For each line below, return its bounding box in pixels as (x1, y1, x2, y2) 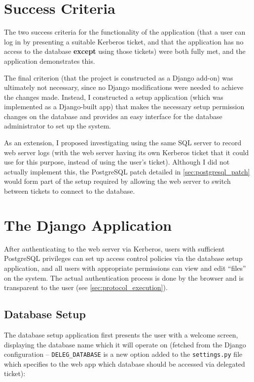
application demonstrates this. (4, 55, 95, 66)
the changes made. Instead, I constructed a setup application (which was (4, 91, 223, 102)
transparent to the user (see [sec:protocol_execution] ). (4, 282, 168, 293)
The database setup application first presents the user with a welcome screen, (4, 329, 238, 340)
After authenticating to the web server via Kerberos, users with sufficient (4, 243, 225, 254)
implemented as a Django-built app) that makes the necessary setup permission (4, 101, 245, 112)
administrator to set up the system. (4, 121, 111, 131)
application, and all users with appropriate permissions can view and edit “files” (4, 262, 246, 273)
